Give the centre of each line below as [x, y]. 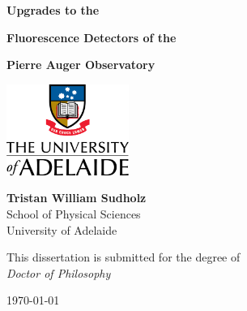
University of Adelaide [62, 229]
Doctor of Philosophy [59, 272]
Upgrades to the [53, 10]
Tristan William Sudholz [77, 198]
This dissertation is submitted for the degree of [123, 257]
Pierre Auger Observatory [81, 65]
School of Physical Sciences [74, 214]
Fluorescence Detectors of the [92, 37]
